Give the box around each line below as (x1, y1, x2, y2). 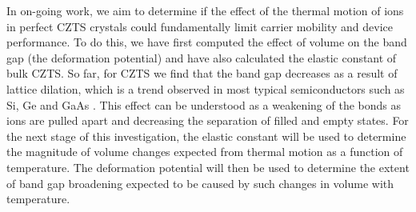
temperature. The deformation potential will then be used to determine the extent (6, 158, 410, 175)
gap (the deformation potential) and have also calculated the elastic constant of (6, 49, 397, 66)
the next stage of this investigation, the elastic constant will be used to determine (6, 127, 406, 144)
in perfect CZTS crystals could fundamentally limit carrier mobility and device (6, 18, 393, 34)
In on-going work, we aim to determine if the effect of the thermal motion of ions (6, 2, 404, 18)
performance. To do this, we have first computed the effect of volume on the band (6, 34, 407, 50)
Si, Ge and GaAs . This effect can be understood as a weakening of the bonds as (6, 96, 401, 113)
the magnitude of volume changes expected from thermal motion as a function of (6, 143, 403, 160)
